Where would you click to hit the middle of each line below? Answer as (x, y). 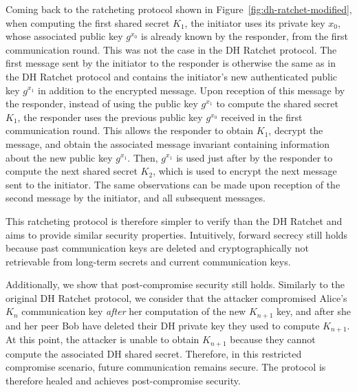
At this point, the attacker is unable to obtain (102, 339)
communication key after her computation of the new (134, 311)
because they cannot (273, 339)
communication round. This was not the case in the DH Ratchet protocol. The (171, 49)
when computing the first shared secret (88, 22)
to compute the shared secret (277, 104)
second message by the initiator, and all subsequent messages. (136, 198)
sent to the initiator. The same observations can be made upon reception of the (173, 184)
